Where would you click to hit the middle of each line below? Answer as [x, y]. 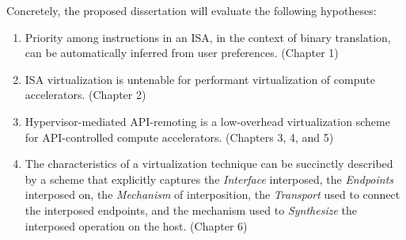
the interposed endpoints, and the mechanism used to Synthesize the [191, 210]
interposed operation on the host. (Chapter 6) [136, 225]
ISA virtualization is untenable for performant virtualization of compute [200, 79]
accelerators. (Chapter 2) [85, 95]
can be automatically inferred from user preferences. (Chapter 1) [182, 53]
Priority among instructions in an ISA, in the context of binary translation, [208, 37]
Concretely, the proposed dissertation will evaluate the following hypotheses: [192, 10]
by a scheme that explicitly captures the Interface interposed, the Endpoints [209, 179]
